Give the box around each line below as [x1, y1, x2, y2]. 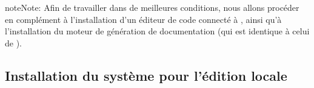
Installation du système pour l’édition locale [5, 66, 287, 84]
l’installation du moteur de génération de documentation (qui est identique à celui [5, 25, 310, 37]
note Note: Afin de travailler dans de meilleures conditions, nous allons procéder [5, 1, 299, 13]
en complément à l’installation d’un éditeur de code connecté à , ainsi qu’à [5, 13, 282, 25]
